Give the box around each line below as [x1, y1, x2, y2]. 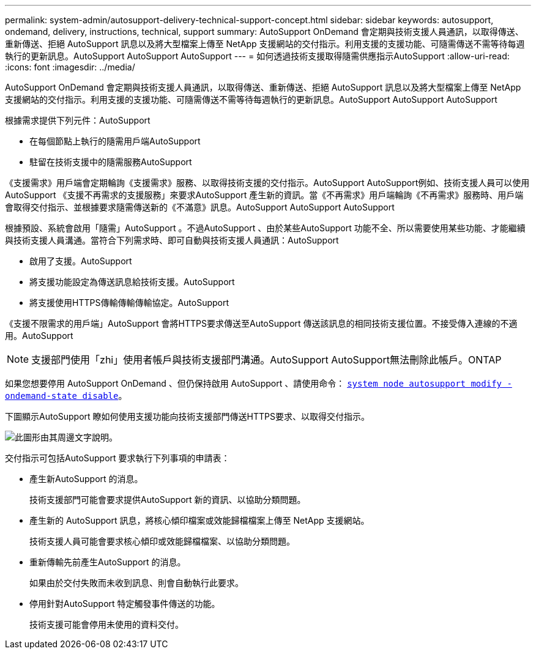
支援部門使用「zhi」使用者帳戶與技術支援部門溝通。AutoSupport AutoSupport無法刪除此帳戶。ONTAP [31, 354, 502, 366]
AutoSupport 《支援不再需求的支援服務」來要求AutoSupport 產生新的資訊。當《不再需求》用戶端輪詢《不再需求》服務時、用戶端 [5, 190, 524, 200]
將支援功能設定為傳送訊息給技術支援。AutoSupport [29, 277, 235, 287]
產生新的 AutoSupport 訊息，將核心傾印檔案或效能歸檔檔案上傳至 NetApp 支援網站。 [29, 515, 370, 526]
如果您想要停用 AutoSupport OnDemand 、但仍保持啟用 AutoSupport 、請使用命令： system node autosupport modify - [5, 378, 512, 388]
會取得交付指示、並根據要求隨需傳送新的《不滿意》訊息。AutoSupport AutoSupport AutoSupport [5, 202, 395, 212]
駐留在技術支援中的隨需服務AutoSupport [29, 157, 192, 167]
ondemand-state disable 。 [5, 390, 127, 401]
